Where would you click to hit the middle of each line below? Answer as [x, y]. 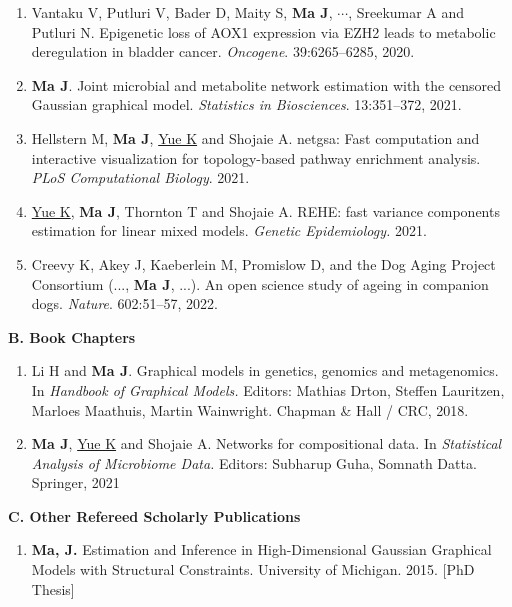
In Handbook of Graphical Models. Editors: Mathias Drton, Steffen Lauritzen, [268, 389]
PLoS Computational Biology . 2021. [140, 177]
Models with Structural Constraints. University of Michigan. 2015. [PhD [253, 569]
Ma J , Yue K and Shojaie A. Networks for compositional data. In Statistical [266, 443]
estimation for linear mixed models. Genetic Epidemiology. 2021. [229, 230]
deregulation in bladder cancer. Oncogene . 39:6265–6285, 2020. [223, 51]
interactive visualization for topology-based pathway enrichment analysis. [256, 157]
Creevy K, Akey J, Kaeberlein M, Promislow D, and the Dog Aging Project [263, 263]
